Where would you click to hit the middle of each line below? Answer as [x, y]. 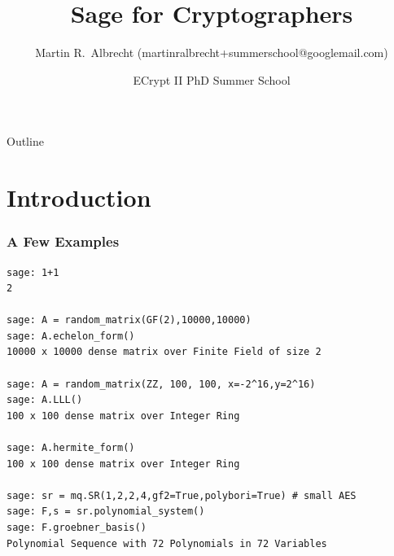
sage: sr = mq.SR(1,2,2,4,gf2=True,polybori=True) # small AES [182, 495]
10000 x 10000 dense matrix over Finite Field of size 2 [164, 352]
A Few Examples [63, 241]
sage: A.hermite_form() [71, 448]
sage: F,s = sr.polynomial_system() [106, 512]
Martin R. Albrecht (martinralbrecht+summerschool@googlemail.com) [212, 53]
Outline [25, 141]
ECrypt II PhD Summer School [212, 79]
